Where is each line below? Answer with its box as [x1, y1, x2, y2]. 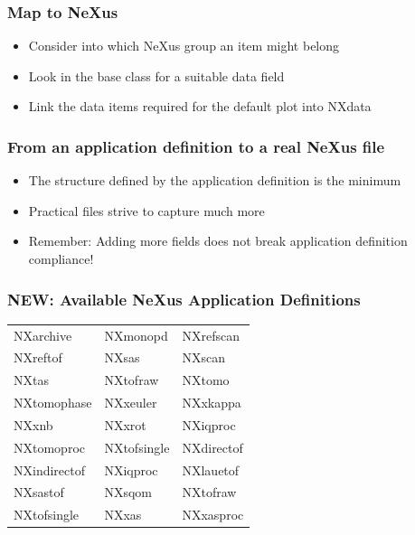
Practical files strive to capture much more [28, 201, 265, 220]
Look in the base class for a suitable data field [28, 66, 285, 85]
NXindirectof [14, 460, 86, 479]
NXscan [182, 348, 225, 367]
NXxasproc [182, 505, 244, 524]
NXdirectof [182, 437, 243, 456]
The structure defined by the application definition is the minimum [28, 171, 401, 190]
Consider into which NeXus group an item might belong [28, 36, 340, 55]
